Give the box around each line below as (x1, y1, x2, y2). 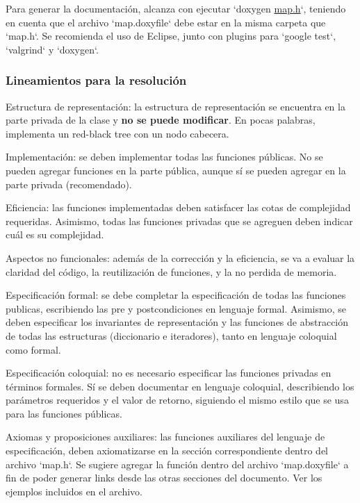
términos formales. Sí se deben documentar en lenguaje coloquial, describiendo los (6, 379, 354, 393)
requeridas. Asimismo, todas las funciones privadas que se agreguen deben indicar (6, 213, 353, 228)
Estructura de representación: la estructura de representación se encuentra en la (6, 99, 345, 113)
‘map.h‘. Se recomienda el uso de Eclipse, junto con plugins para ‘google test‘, (6, 28, 336, 43)
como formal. (6, 342, 61, 356)
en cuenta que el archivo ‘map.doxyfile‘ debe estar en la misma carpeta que (6, 15, 326, 29)
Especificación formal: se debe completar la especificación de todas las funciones (6, 288, 346, 302)
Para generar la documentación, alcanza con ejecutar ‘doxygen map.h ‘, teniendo (6, 1, 346, 15)
